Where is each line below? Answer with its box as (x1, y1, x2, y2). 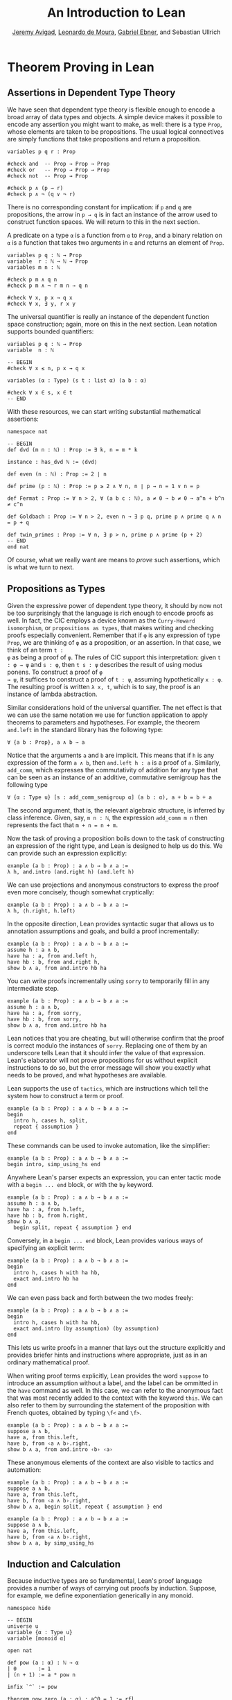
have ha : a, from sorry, (7, 1009, 82, 1016)
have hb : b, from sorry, (7, 1016, 82, 1023)
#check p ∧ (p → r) (7, 184, 64, 191)
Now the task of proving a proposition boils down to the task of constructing (7, 834, 225, 842)
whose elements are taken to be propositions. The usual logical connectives (7, 127, 224, 136)
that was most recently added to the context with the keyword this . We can (7, 1394, 223, 1402)
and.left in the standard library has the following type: (7, 725, 163, 734)
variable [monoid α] (7, 1635, 67, 1642)
